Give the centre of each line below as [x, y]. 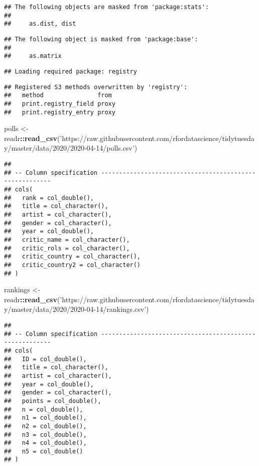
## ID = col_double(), [45, 359]
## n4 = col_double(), [45, 443]
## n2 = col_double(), [45, 426]
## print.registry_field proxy [60, 104]
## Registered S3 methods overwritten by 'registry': [96, 87]
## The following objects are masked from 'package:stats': [107, 7]
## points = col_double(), [53, 401]
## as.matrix [33, 56]
